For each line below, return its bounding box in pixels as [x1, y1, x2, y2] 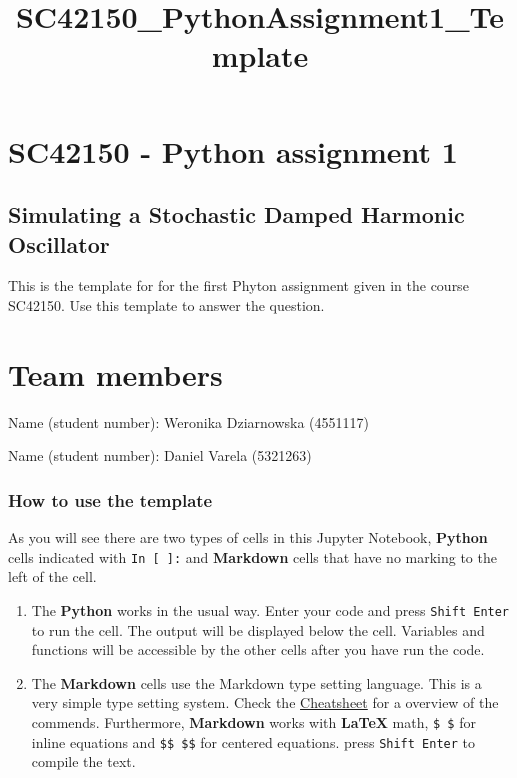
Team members [8, 353, 223, 394]
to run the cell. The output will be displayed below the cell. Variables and [31, 619, 485, 640]
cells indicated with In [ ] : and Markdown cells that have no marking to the [8, 546, 497, 567]
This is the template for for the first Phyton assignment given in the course [8, 275, 469, 296]
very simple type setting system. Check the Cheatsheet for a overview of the [31, 692, 499, 713]
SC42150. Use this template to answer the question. [8, 294, 325, 315]
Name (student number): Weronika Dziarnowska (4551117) [8, 411, 369, 432]
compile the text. [31, 751, 136, 772]
